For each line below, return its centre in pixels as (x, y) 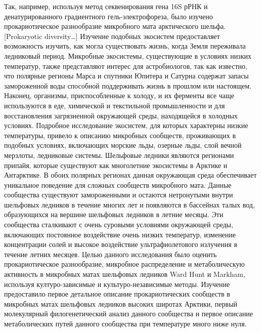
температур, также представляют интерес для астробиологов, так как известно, (126, 66)
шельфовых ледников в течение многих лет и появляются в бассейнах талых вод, (129, 204)
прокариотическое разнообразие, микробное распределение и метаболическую (124, 264)
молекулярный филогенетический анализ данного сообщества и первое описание (128, 314)
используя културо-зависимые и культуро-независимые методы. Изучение (117, 284)
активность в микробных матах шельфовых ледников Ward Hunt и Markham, (125, 274)
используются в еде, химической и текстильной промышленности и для (115, 105)
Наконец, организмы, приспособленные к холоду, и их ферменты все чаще (119, 95)
